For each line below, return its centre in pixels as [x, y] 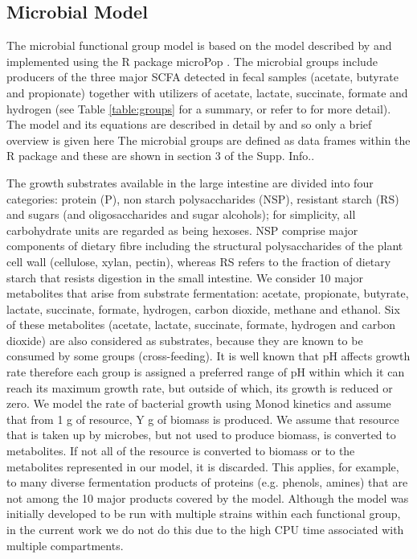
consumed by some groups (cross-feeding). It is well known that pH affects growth [208, 356]
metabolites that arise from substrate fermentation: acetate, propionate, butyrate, [208, 293]
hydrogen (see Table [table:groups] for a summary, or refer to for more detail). [199, 108]
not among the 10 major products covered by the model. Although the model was [208, 497]
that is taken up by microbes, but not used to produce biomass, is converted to [201, 435]
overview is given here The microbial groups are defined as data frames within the [208, 140]
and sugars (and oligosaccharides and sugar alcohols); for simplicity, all [181, 214]
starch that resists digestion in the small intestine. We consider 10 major [185, 277]
